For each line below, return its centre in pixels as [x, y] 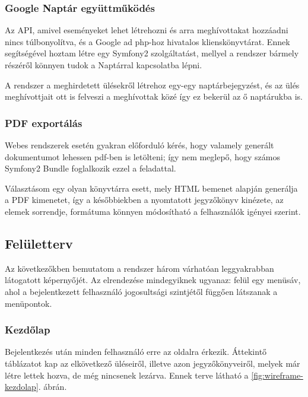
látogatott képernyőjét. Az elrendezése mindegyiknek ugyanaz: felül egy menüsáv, [153, 280]
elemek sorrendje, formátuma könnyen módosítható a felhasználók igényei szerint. [153, 211]
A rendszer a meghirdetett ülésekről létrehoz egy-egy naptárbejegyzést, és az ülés [152, 85]
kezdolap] [22, 387]
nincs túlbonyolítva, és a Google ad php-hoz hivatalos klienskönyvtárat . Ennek [147, 41]
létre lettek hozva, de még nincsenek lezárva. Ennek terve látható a [127, 375]
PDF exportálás [44, 123]
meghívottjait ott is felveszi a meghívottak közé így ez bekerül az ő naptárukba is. [154, 96]
